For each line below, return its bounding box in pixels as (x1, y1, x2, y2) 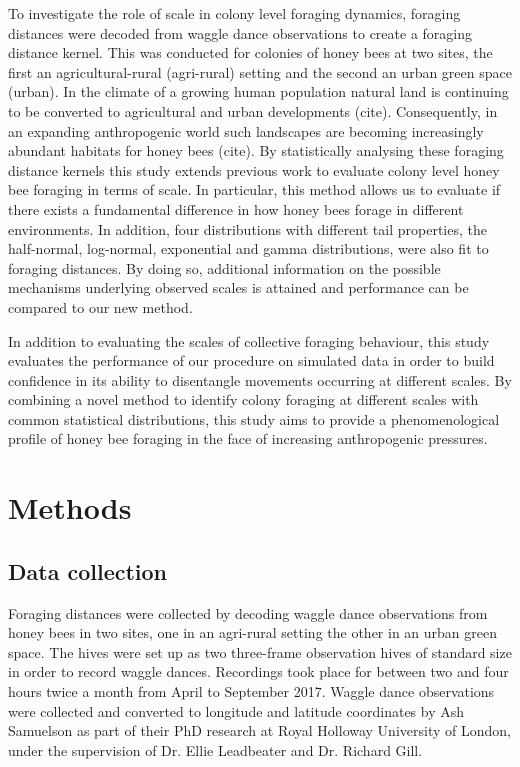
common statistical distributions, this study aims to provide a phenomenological (8, 408, 500, 429)
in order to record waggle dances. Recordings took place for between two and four (8, 661, 509, 682)
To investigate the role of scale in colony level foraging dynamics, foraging (8, 3, 461, 23)
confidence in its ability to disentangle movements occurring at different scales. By (8, 369, 512, 390)
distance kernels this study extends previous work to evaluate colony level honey (8, 159, 500, 180)
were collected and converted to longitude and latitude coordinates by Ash (8, 700, 465, 721)
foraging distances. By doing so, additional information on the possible (8, 257, 441, 278)
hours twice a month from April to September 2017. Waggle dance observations (8, 681, 495, 702)
